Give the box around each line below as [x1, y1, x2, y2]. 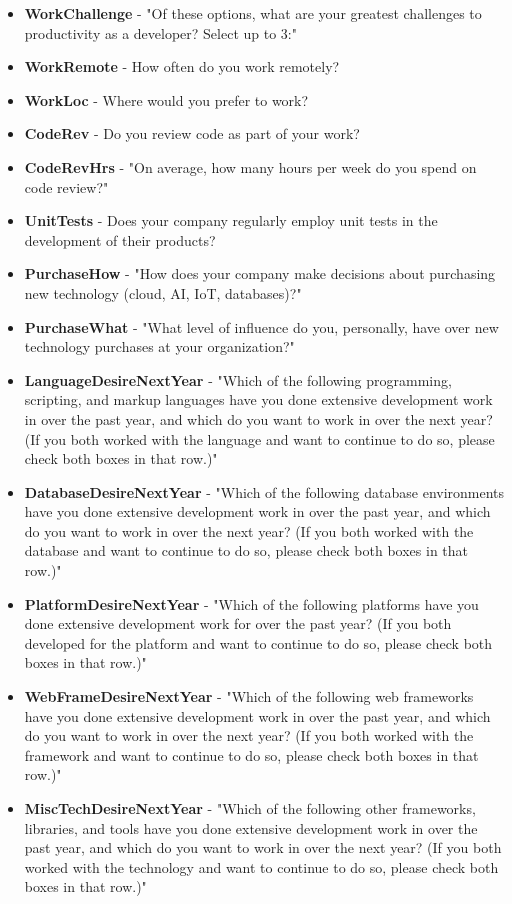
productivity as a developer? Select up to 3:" [24, 22, 297, 43]
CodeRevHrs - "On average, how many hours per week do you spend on [24, 156, 477, 177]
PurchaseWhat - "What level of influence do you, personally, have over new [24, 316, 499, 337]
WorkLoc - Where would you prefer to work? [24, 89, 309, 110]
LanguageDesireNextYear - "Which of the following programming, [24, 369, 452, 390]
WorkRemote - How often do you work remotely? [24, 56, 340, 77]
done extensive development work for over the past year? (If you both [24, 613, 452, 634]
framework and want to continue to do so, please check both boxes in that [24, 744, 479, 765]
